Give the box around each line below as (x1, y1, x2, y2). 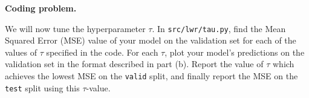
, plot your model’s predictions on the (164, 45, 305, 58)
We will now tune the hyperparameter (5, 22, 146, 34)
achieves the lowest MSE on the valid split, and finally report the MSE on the (5, 70, 298, 82)
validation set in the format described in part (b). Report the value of (5, 57, 264, 70)
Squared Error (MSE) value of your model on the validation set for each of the (5, 34, 296, 47)
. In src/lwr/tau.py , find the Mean (152, 22, 286, 34)
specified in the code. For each (46, 45, 158, 58)
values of (5, 45, 37, 58)
